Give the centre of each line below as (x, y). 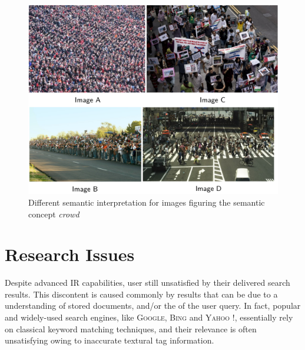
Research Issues (70, 254)
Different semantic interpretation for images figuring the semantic (147, 202)
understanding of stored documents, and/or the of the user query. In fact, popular (153, 306)
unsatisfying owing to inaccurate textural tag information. (110, 340)
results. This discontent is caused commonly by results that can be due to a (141, 294)
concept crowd (54, 214)
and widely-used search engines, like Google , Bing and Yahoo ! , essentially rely (149, 317)
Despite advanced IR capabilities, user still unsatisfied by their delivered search (147, 283)
